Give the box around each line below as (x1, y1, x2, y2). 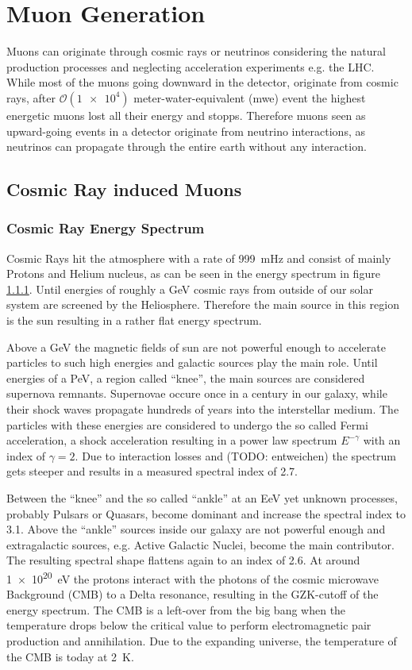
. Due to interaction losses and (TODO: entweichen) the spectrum (75, 447, 397, 464)
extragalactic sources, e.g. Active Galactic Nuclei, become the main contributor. (6, 536, 395, 553)
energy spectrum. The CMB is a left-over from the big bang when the (6, 601, 346, 618)
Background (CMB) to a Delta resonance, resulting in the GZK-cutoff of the (6, 586, 379, 603)
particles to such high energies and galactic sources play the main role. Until (6, 354, 378, 371)
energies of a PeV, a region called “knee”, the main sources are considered (6, 369, 365, 386)
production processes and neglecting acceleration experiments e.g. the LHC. (6, 58, 375, 75)
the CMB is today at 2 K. (6, 648, 134, 664)
